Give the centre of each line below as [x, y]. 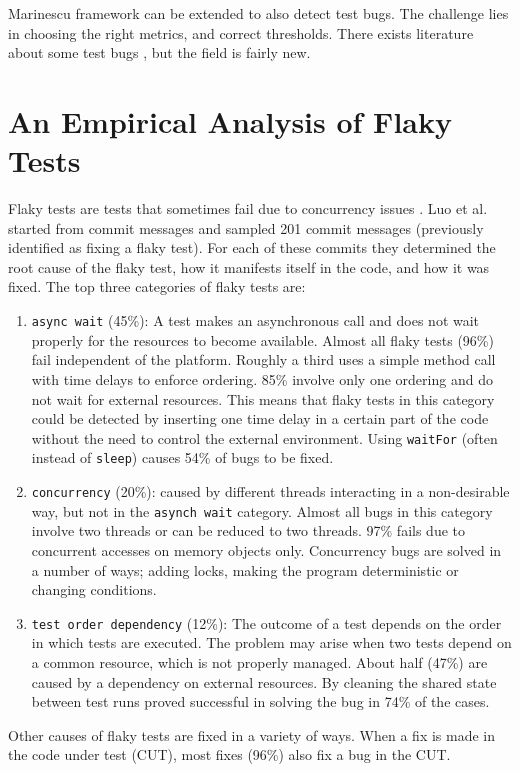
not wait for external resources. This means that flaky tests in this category [263, 398]
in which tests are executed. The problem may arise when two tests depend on [271, 642]
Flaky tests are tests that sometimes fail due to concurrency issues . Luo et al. [248, 208]
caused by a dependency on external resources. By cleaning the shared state [264, 681]
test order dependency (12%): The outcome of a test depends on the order [266, 622]
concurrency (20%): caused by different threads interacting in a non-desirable [270, 491]
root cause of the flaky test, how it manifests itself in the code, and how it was [249, 266]
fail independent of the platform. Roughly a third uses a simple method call [263, 359]
